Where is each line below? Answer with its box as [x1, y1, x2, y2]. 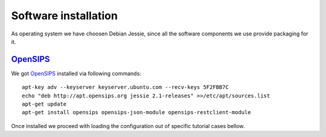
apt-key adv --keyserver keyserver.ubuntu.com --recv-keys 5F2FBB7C [22, 84, 229, 91]
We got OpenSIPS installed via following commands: [11, 70, 141, 77]
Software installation [11, 9, 118, 22]
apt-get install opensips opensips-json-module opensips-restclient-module [22, 109, 251, 116]
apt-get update [22, 101, 67, 108]
